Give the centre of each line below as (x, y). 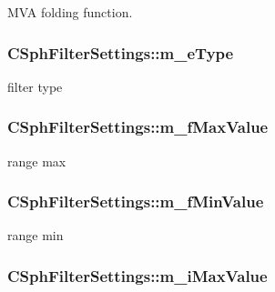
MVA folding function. (70, 12)
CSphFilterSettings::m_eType (121, 52)
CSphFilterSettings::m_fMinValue (136, 201)
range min (36, 235)
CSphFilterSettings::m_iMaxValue (137, 275)
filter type (35, 86)
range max (37, 161)
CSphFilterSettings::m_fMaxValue (138, 127)
